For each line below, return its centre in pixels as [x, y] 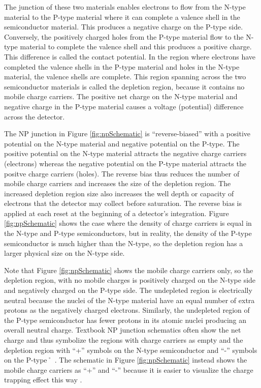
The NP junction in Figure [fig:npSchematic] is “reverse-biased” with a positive [127, 133]
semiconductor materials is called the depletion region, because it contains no [124, 86]
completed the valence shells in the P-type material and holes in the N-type [122, 66]
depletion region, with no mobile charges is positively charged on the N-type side [130, 280]
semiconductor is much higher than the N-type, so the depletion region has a [124, 243]
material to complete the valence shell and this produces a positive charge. [136, 47]
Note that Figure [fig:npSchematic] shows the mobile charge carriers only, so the [129, 270]
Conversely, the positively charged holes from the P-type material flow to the [124, 36]
